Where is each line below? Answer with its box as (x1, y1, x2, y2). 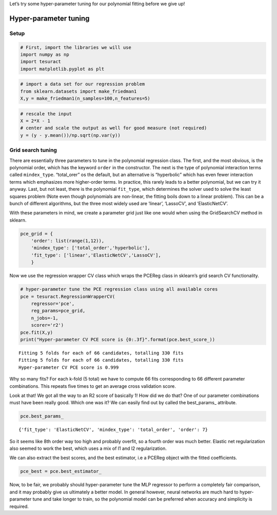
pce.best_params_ (20, 413, 64, 419)
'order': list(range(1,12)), (31, 238, 105, 244)
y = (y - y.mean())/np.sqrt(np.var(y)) (20, 132, 121, 138)
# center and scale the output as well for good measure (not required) (20, 125, 207, 131)
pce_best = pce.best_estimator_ (20, 468, 102, 474)
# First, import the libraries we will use (20, 44, 132, 50)
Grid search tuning (9, 147, 57, 154)
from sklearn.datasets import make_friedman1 (20, 88, 137, 94)
